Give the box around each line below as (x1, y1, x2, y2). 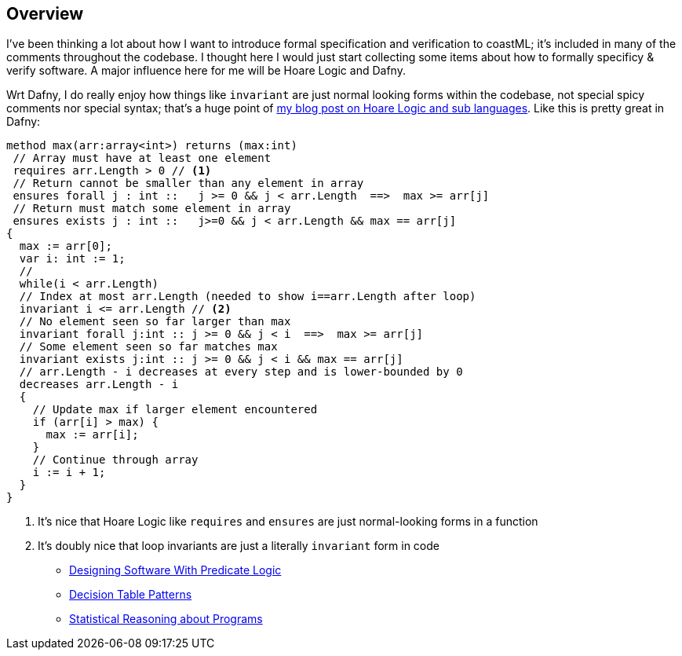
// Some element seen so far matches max (19, 340, 278, 354)
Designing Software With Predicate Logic (69, 563, 282, 577)
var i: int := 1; (19, 252, 126, 266)
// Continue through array (32, 453, 199, 467)
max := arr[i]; (46, 428, 139, 442)
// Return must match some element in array (13, 202, 291, 215)
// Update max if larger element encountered (32, 403, 318, 416)
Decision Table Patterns (69, 588, 192, 602)
